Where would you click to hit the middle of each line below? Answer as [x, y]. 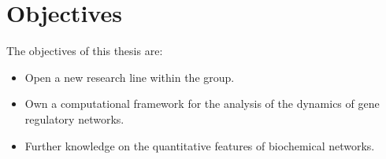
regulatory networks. [74, 118]
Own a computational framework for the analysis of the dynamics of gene [202, 104]
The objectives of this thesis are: [85, 51]
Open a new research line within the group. [130, 77]
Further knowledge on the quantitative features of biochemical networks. [200, 145]
